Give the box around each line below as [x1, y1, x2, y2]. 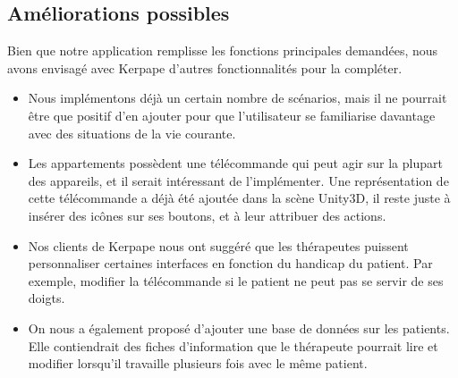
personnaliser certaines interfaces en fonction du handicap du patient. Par [28, 254, 433, 273]
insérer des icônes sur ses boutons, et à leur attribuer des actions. [28, 206, 386, 224]
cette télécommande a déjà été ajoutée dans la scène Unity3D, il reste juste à [28, 189, 451, 207]
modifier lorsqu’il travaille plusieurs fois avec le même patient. [28, 354, 368, 373]
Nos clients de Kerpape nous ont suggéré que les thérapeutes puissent [28, 236, 409, 255]
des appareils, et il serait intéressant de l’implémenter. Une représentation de [28, 171, 449, 189]
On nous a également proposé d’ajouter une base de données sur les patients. [28, 318, 450, 337]
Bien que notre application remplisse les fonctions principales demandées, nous [7, 41, 438, 60]
